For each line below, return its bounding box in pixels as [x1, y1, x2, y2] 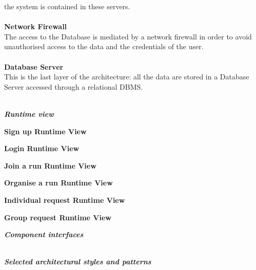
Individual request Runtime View [4, 194, 125, 205]
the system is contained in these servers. [4, 1, 130, 11]
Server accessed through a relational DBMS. [4, 81, 143, 92]
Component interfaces [4, 229, 84, 240]
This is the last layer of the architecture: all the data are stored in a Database [4, 71, 249, 82]
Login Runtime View [4, 143, 80, 154]
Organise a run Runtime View [4, 177, 113, 188]
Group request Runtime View [4, 212, 112, 222]
